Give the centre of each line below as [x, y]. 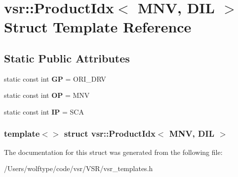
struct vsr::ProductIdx [110, 133]
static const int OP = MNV [47, 95]
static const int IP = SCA [44, 111]
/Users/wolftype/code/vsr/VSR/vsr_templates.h [79, 168]
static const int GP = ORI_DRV [55, 78]
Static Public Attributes [67, 58]
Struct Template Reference [98, 27]
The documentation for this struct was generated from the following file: [113, 152]
